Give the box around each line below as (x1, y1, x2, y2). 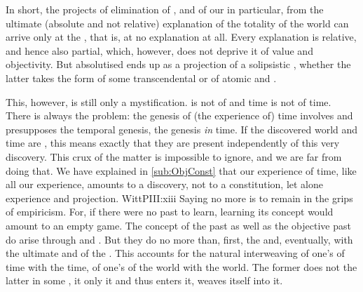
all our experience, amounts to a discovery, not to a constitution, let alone (6, 177, 324, 192)
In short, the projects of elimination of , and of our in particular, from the (6, 2, 324, 16)
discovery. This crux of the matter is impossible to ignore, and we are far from (6, 149, 342, 164)
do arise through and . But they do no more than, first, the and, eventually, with (6, 232, 353, 246)
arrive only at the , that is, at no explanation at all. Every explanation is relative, (6, 29, 357, 44)
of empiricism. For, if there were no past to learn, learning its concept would (6, 204, 334, 219)
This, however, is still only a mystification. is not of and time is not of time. (6, 94, 331, 109)
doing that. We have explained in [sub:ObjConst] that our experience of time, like (6, 163, 357, 178)
